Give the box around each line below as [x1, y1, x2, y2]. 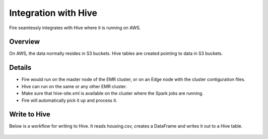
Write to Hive [9, 110, 51, 119]
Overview [9, 38, 40, 46]
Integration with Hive [9, 7, 98, 18]
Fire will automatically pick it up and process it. [21, 97, 118, 103]
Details [9, 63, 32, 72]
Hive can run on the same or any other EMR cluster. [21, 83, 127, 89]
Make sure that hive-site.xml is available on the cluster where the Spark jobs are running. [21, 91, 203, 96]
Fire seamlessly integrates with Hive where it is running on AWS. [9, 25, 141, 31]
